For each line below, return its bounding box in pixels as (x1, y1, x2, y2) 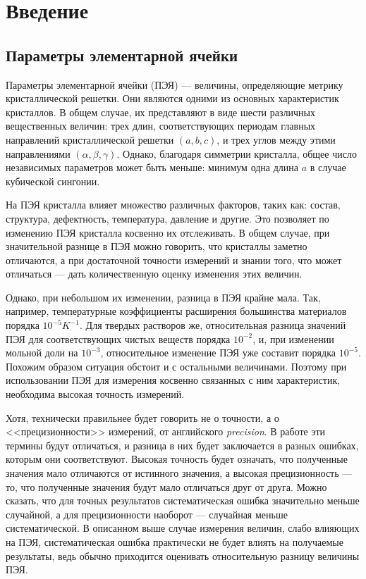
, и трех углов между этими (216, 132, 336, 147)
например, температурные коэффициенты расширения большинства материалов (6, 304, 347, 318)
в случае (310, 160, 346, 175)
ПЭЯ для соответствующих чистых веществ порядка (6, 331, 231, 346)
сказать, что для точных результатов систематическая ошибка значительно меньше (6, 493, 360, 508)
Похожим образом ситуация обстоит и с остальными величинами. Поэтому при (6, 359, 347, 373)
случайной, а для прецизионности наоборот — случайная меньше (6, 506, 288, 521)
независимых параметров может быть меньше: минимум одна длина (6, 160, 299, 175)
